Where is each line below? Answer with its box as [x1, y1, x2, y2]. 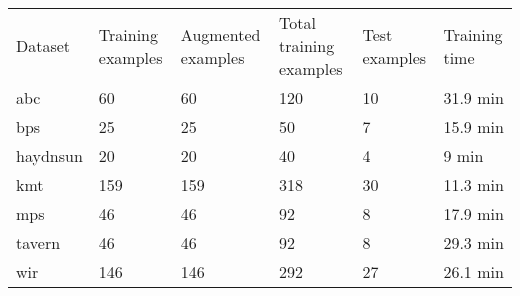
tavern [16, 231, 61, 254]
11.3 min [443, 173, 504, 196]
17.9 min [443, 202, 504, 225]
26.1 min [443, 260, 504, 283]
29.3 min [443, 231, 504, 254]
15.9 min [443, 115, 504, 138]
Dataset [16, 34, 71, 57]
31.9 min [443, 86, 504, 109]
